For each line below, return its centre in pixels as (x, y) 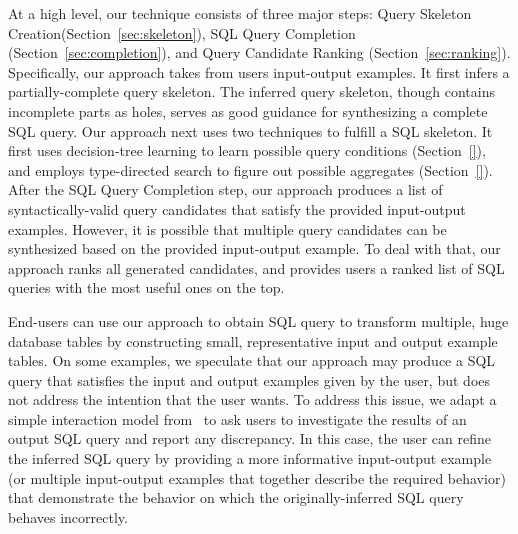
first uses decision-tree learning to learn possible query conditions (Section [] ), (247, 150)
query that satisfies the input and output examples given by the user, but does (249, 379)
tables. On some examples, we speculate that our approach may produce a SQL (252, 360)
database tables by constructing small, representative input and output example (253, 340)
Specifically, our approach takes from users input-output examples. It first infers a (259, 71)
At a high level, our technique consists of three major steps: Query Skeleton (240, 13)
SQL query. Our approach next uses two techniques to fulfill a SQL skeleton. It (250, 130)
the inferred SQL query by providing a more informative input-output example (250, 458)
